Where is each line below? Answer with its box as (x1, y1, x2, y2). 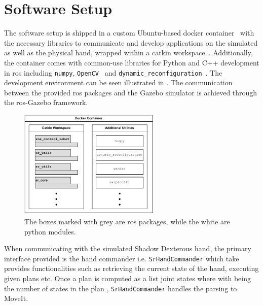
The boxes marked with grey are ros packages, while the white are (24, 216, 230, 226)
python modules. (24, 226, 76, 236)
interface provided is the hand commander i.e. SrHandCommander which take (4, 253, 239, 263)
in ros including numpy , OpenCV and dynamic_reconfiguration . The (4, 67, 222, 78)
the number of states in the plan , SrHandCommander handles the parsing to (4, 283, 237, 293)
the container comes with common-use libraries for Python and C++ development (4, 57, 259, 67)
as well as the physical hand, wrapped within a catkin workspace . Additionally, (4, 47, 253, 58)
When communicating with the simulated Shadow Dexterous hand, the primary (4, 243, 251, 254)
